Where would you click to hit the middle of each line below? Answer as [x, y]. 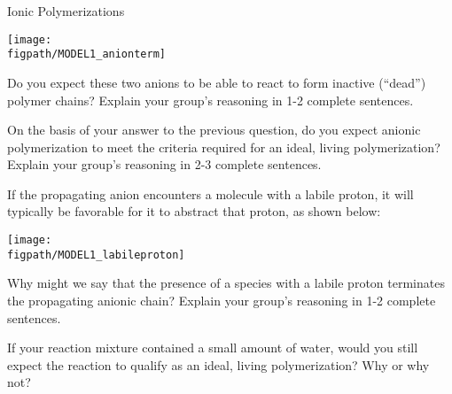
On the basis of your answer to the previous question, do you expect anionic [214, 130]
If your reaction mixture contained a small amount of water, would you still [213, 348]
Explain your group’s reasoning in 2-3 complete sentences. [164, 164]
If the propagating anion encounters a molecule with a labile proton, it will [210, 193]
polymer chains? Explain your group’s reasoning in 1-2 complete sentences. [210, 100]
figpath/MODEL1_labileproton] [96, 255]
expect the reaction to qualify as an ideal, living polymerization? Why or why [218, 364]
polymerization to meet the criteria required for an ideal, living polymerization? [224, 147]
